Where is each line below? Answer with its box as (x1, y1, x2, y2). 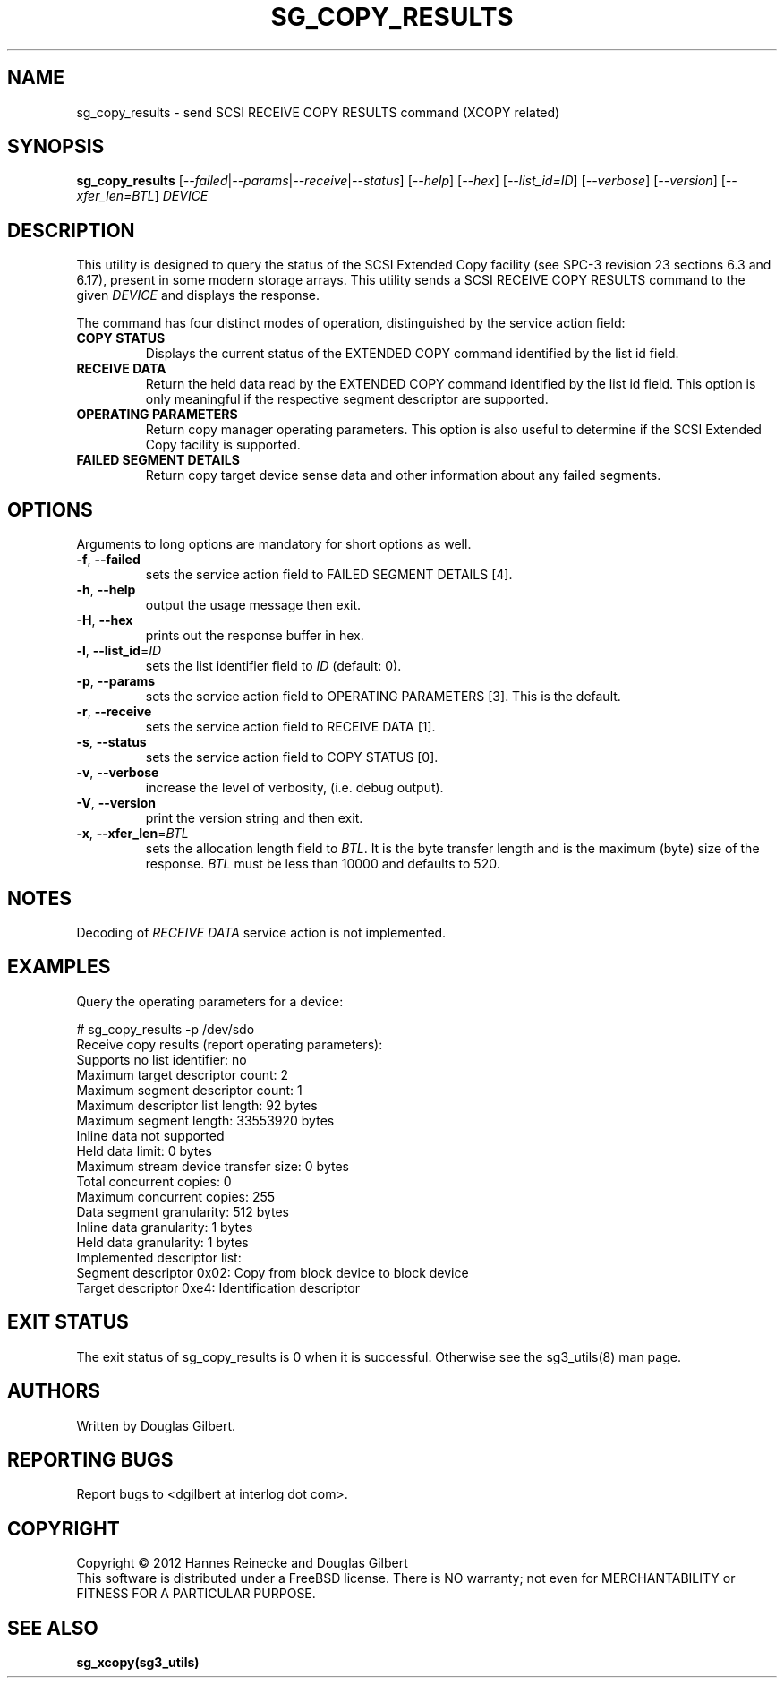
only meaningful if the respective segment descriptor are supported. (145, 391, 549, 407)
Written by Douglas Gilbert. (76, 1417, 236, 1433)
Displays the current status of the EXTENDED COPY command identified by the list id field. (145, 346, 679, 362)
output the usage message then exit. (145, 597, 362, 613)
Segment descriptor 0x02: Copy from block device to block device (76, 1264, 469, 1280)
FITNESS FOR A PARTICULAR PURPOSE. (76, 1586, 316, 1602)
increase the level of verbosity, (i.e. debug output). (145, 780, 444, 796)
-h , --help (76, 582, 136, 598)
